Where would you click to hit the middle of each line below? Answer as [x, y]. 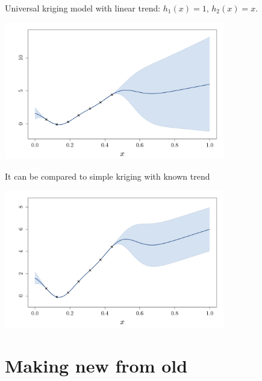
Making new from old [96, 366]
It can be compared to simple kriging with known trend [108, 176]
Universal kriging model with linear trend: [83, 8]
